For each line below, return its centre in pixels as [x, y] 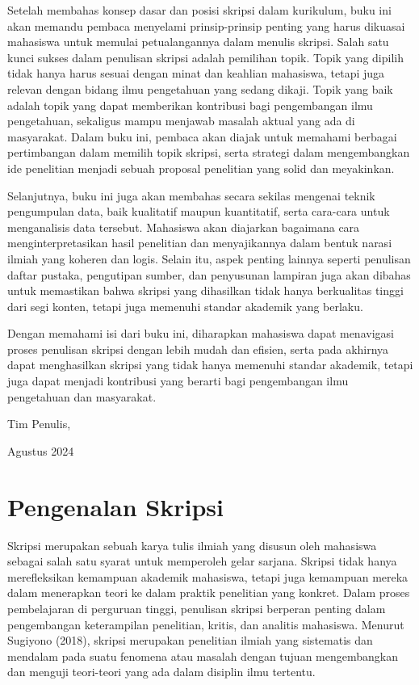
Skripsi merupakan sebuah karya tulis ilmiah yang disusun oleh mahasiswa [192, 545]
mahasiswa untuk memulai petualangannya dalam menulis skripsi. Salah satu [198, 42]
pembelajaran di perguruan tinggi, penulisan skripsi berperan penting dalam [197, 608]
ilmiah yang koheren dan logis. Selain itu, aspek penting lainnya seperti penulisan [209, 258]
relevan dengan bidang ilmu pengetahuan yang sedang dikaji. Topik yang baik [200, 88]
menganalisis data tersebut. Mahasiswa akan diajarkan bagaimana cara [184, 227]
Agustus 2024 [41, 450]
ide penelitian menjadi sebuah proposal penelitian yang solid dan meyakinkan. [201, 168]
